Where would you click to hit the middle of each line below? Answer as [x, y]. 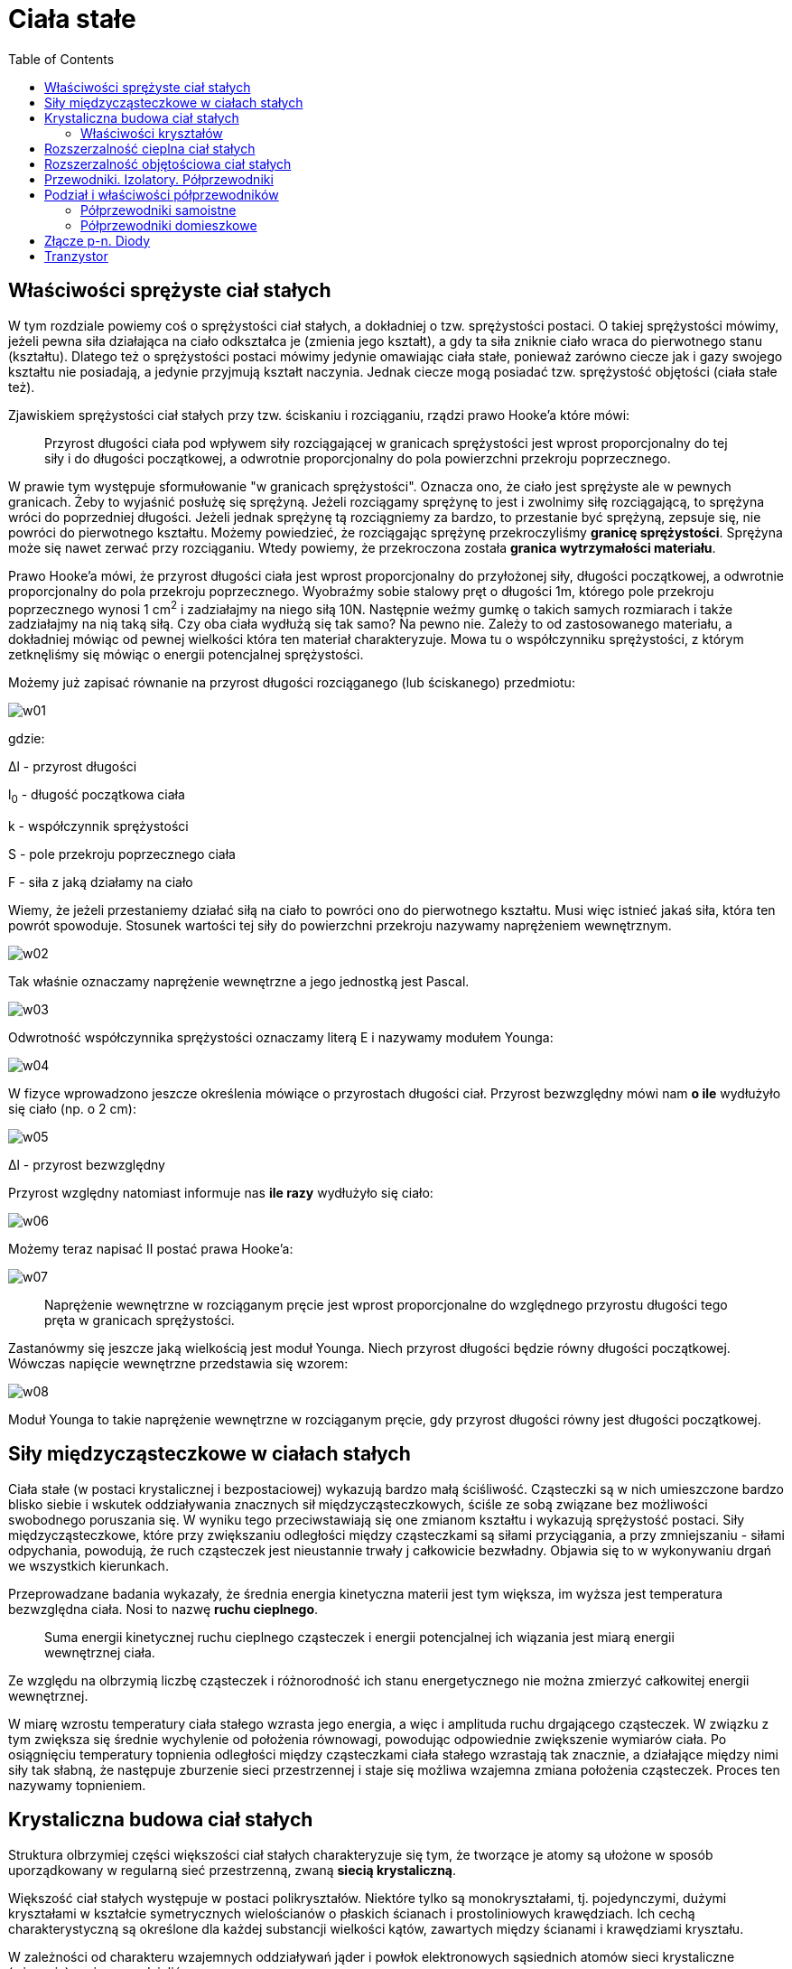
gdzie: [27, 739]
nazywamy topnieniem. [77, 1785]
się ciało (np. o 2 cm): [72, 1109]
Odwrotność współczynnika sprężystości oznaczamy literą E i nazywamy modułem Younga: [281, 1038]
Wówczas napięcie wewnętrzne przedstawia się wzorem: [178, 1364]
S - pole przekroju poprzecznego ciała [122, 854]
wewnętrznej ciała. [100, 1652]
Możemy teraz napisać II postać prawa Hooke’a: [151, 1249]
